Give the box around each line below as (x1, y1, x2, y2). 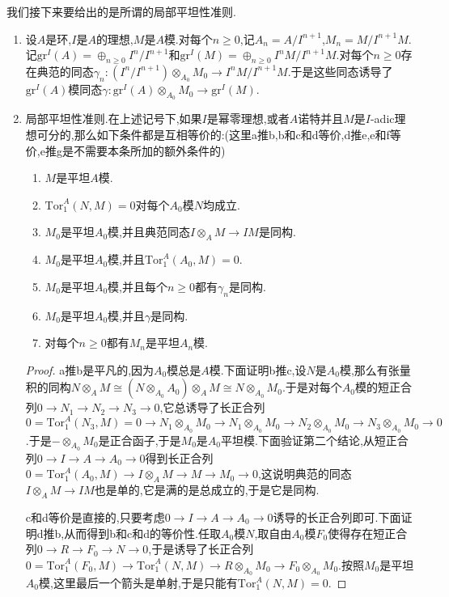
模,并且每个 (108, 277, 167, 294)
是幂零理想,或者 (206, 110, 290, 127)
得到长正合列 (145, 449, 214, 466)
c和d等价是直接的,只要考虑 (25, 509, 165, 526)
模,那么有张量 (339, 361, 411, 378)
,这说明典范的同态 (257, 465, 352, 482)
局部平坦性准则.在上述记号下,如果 (25, 110, 202, 127)
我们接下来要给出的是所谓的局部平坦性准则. (6, 3, 236, 19)
